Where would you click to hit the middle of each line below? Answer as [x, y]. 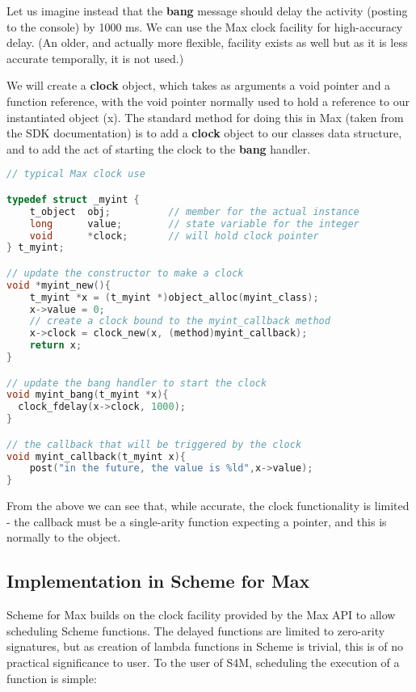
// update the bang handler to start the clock [137, 383]
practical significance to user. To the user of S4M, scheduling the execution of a [203, 662]
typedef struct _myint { [73, 199]
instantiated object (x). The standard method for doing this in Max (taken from [205, 117]
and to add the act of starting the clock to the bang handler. [159, 148]
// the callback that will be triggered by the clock [154, 444]
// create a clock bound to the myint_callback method [180, 321]
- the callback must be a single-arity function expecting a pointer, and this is [197, 521]
